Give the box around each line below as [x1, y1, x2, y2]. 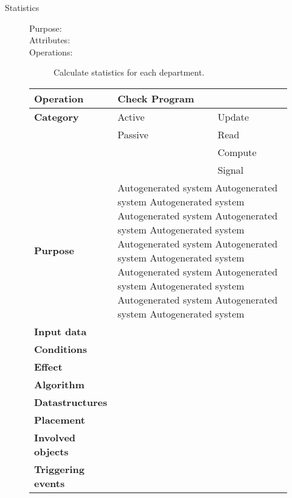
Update [217, 109, 249, 124]
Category [34, 109, 79, 124]
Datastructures [34, 394, 108, 409]
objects [34, 444, 69, 458]
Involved [34, 430, 76, 444]
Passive [117, 127, 148, 141]
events [34, 475, 65, 490]
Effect [34, 359, 63, 374]
